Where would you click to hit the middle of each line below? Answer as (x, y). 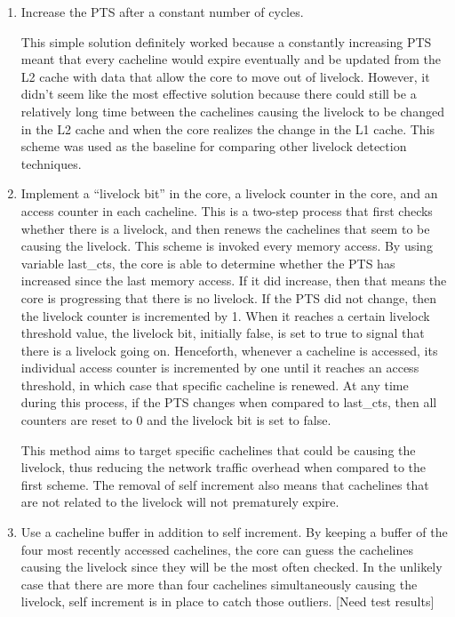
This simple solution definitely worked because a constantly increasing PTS (226, 41)
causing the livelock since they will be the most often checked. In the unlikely (231, 567)
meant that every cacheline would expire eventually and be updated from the (231, 59)
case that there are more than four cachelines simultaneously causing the (219, 584)
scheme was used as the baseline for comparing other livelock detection (214, 146)
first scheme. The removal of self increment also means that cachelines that (225, 484)
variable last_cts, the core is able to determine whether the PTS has (208, 263)
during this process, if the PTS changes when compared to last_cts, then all (229, 402)
